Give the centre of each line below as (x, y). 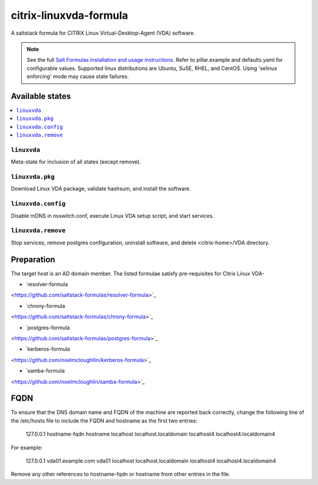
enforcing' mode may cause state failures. (78, 77)
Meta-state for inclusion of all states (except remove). (76, 162)
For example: (27, 447)
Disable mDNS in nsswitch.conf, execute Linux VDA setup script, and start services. (112, 215)
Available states (41, 96)
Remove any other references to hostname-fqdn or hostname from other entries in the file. (121, 474)
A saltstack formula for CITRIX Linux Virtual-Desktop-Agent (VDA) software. (103, 33)
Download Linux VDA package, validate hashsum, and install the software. (101, 189)
